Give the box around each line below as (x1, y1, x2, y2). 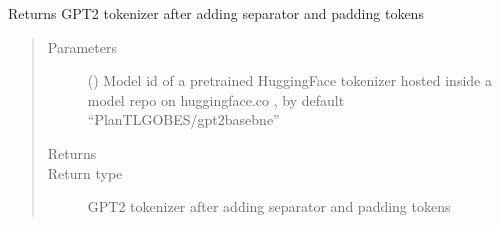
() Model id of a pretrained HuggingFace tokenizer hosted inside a (87, 70, 492, 91)
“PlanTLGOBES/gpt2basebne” (87, 109, 280, 130)
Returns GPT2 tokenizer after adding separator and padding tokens (8, 3, 424, 23)
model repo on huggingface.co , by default (87, 89, 345, 110)
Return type (47, 162, 123, 183)
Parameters (47, 36, 117, 57)
